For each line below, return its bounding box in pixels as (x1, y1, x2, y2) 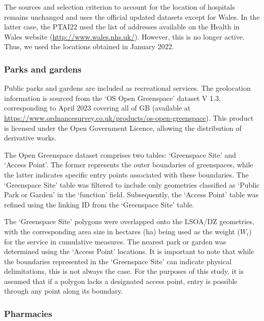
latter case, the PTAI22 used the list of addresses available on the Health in (4, 21, 240, 32)
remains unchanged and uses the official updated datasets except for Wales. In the (4, 11, 260, 22)
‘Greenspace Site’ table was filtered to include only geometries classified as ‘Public (4, 179, 260, 190)
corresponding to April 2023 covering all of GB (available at (4, 102, 191, 113)
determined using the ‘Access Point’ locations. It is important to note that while (4, 246, 254, 257)
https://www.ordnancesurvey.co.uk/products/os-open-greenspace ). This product (4, 112, 254, 123)
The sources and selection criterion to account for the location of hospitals (4, 2, 235, 12)
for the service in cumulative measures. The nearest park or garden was (4, 236, 226, 246)
